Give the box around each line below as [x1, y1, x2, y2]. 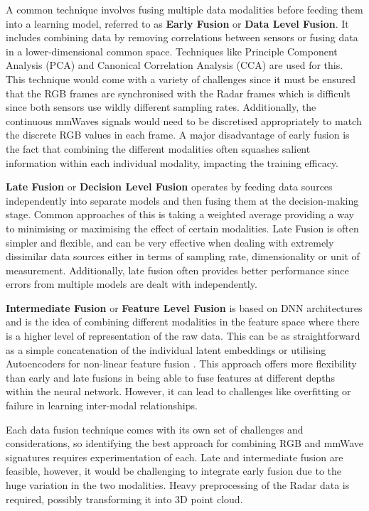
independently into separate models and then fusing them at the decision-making [6, 193, 359, 208]
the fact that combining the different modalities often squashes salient [6, 141, 311, 156]
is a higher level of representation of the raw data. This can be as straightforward [6, 328, 360, 343]
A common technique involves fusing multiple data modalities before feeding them [6, 2, 363, 16]
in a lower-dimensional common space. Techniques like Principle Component [6, 43, 338, 58]
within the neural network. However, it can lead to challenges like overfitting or [6, 384, 351, 399]
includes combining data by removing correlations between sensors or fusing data [6, 30, 358, 45]
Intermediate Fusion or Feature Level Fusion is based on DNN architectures [6, 300, 363, 315]
